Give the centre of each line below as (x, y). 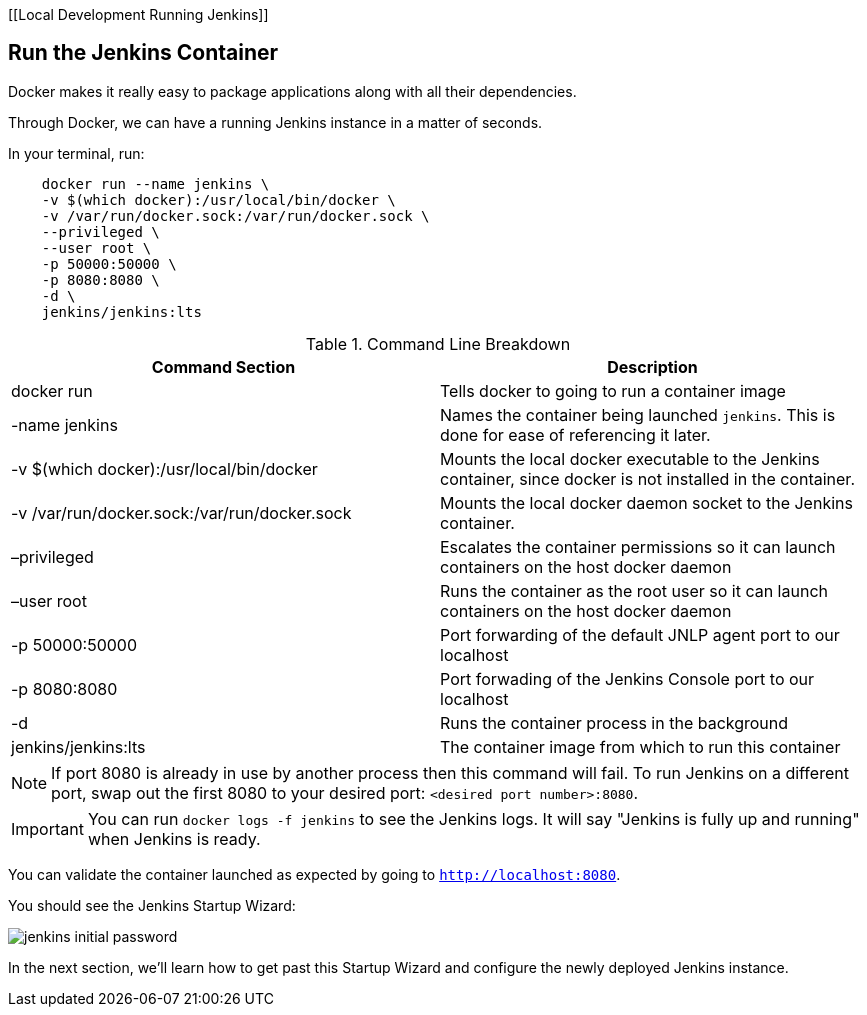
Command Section (223, 366)
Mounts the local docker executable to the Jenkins (630, 458)
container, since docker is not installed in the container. (647, 478)
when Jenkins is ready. (174, 838)
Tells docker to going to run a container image (613, 390)
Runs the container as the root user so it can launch (634, 590)
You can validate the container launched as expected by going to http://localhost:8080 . (314, 874)
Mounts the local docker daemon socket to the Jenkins (646, 502)
